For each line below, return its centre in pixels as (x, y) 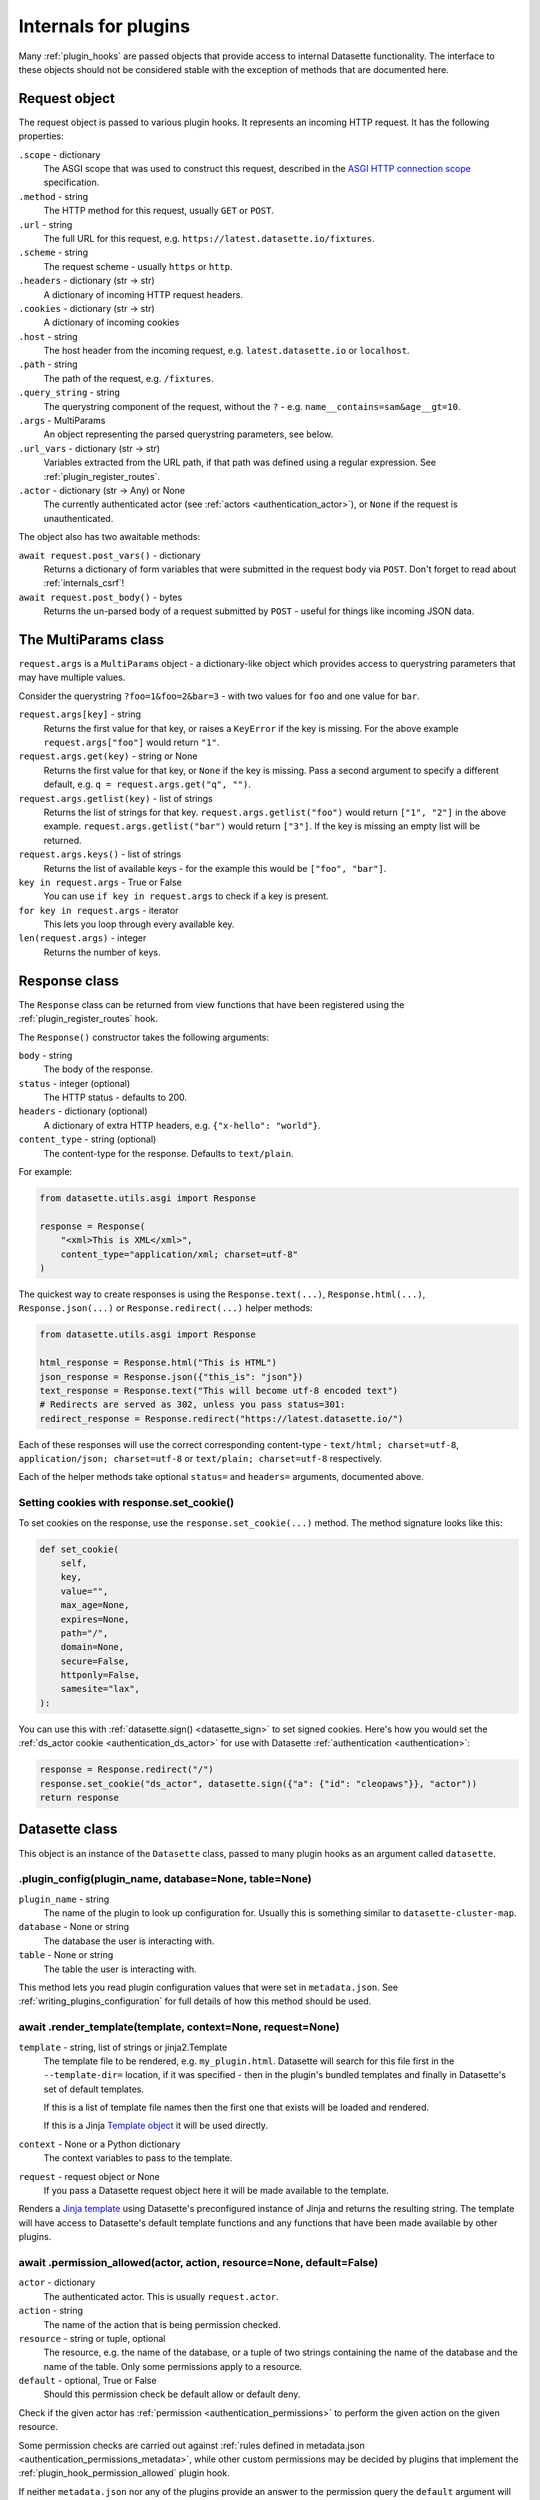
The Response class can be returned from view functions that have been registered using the (211, 1004)
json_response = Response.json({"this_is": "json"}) (171, 1376)
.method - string (53, 196)
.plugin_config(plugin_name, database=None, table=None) (165, 1879)
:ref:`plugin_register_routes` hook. (88, 1019)
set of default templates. (94, 2089)
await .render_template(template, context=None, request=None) (179, 2027)
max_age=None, (95, 1605)
